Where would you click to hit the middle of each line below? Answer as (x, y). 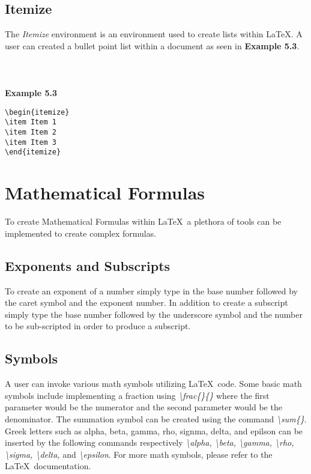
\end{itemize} (33, 152)
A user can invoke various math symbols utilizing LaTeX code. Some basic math (153, 384)
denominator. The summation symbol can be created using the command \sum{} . (156, 418)
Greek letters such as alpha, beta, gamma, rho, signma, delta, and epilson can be (154, 430)
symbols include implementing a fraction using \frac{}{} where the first (137, 395)
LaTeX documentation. (48, 466)
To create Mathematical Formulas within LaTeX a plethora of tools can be (143, 221)
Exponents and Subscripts (88, 265)
